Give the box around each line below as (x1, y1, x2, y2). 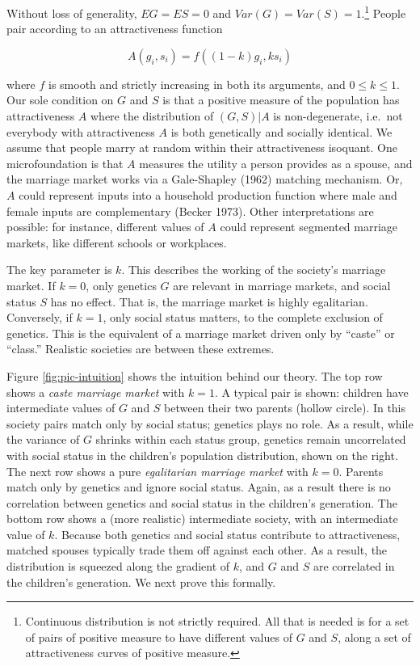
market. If (6, 276, 56, 293)
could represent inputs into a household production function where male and (19, 187, 397, 203)
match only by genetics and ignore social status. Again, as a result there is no (6, 478, 391, 495)
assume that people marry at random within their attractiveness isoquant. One (6, 139, 397, 156)
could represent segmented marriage (220, 218, 398, 235)
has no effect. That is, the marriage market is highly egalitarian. (50, 293, 368, 310)
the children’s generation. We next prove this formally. (6, 573, 276, 590)
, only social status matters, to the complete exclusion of (103, 309, 383, 326)
